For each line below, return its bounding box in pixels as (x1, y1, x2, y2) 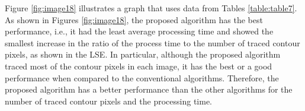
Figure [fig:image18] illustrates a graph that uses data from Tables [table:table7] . (5, 2, 297, 14)
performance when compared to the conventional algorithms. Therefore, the (5, 71, 279, 84)
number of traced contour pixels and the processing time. (5, 94, 212, 107)
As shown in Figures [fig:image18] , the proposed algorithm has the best (5, 13, 263, 26)
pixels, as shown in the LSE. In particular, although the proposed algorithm (5, 48, 281, 61)
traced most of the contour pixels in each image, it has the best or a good (5, 59, 272, 72)
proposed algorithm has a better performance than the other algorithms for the (5, 83, 293, 96)
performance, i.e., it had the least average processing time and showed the (5, 25, 274, 37)
